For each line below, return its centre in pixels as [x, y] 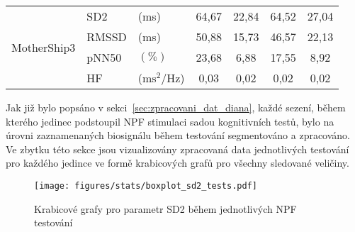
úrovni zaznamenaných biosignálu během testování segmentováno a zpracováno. [178, 135]
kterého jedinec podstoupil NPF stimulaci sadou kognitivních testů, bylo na [170, 121]
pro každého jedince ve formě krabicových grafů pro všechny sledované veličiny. [177, 163]
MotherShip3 [44, 47]
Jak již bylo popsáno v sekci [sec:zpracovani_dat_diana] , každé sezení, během [176, 107]
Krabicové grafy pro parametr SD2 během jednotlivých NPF [165, 208]
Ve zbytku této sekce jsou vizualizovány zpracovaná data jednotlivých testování [177, 149]
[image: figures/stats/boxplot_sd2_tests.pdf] [146, 186]
